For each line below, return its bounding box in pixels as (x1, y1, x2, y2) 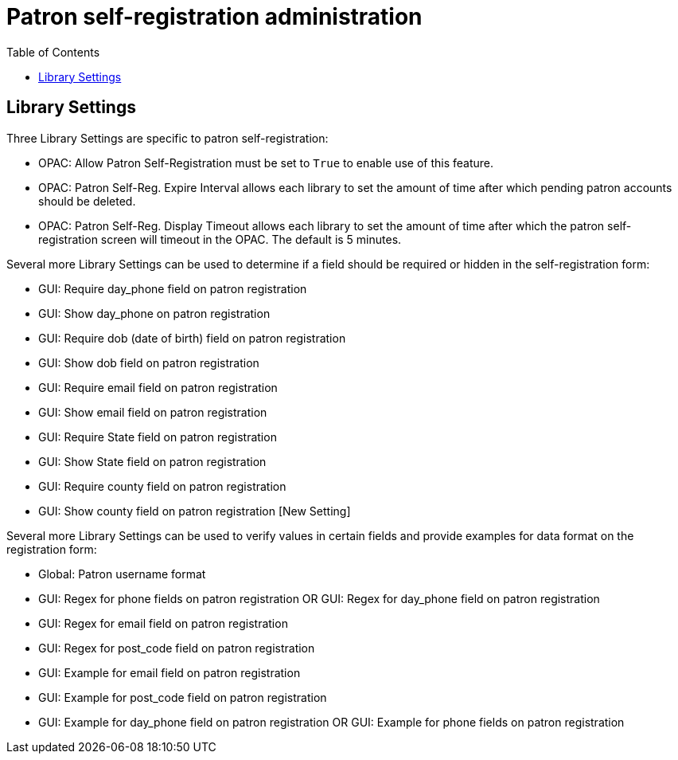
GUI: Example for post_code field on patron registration (38, 690, 327, 704)
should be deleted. (38, 194, 136, 208)
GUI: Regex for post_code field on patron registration (38, 641, 315, 655)
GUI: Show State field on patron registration (38, 454, 267, 468)
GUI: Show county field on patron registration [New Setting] (38, 503, 351, 518)
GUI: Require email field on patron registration (38, 380, 278, 394)
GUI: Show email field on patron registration (38, 405, 267, 419)
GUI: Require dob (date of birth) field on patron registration (38, 331, 346, 345)
